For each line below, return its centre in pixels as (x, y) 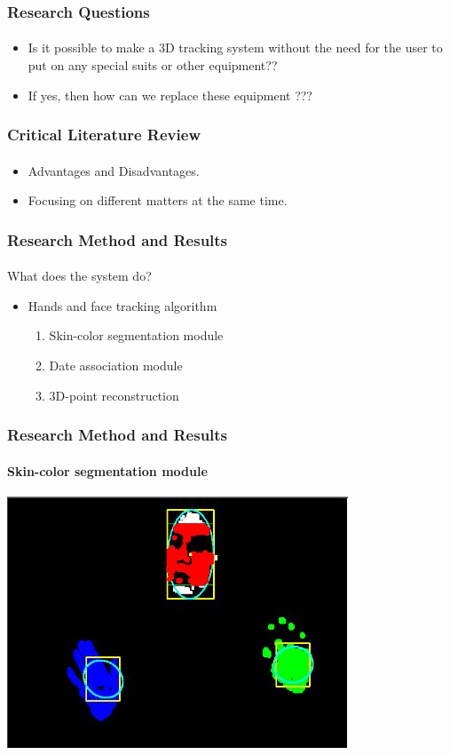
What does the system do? (79, 276)
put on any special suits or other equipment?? (153, 65)
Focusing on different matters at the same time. (158, 200)
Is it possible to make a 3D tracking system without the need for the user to (235, 48)
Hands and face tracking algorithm (122, 305)
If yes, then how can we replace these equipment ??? (170, 95)
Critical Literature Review (104, 135)
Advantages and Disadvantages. (114, 170)
